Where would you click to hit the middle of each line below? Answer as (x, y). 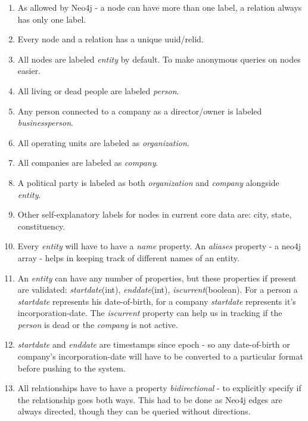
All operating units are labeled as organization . (103, 142)
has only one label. (52, 19)
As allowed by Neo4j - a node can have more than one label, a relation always (160, 7)
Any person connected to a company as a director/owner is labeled (140, 111)
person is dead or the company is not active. (98, 324)
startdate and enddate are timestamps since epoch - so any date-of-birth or (154, 344)
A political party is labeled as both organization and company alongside (148, 182)
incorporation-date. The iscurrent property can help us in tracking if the (150, 313)
